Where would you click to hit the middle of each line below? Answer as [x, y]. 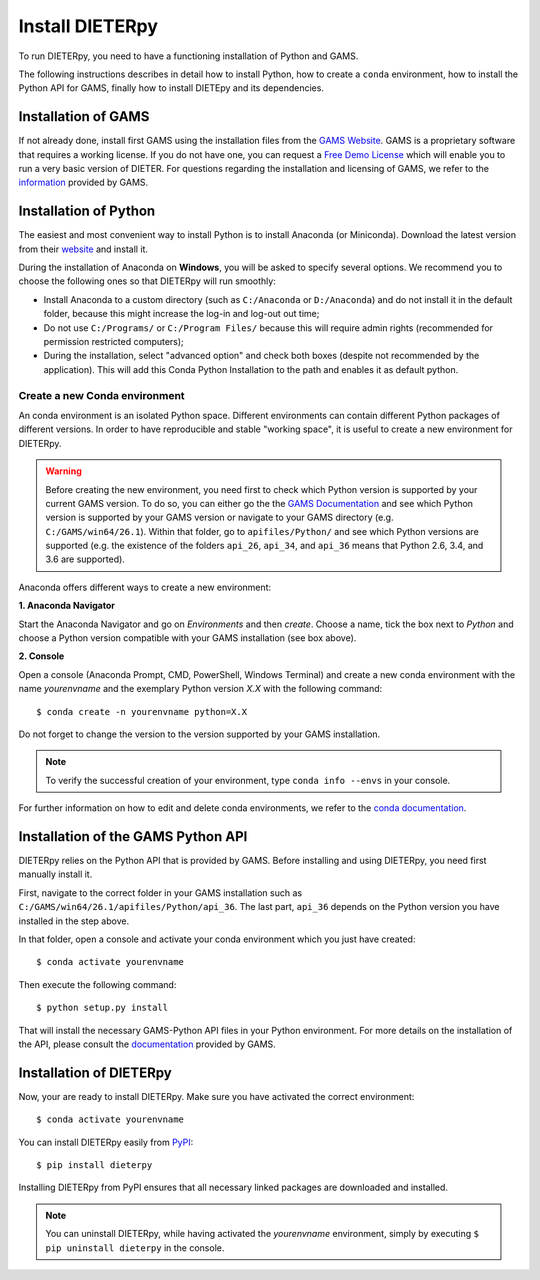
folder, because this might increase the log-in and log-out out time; [181, 314]
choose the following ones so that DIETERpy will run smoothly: [147, 281]
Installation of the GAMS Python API [133, 836]
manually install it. [55, 874]
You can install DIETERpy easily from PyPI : [106, 1142]
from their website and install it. [83, 249]
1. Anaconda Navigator [66, 606]
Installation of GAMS [84, 116]
